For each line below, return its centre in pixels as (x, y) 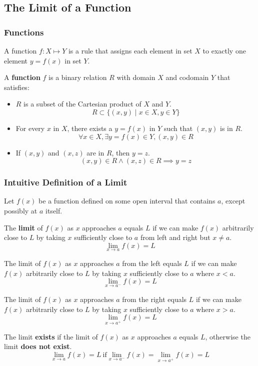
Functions (24, 32)
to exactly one (224, 50)
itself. (54, 210)
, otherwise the (228, 336)
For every (30, 128)
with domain (136, 77)
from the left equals (152, 263)
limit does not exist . (38, 346)
